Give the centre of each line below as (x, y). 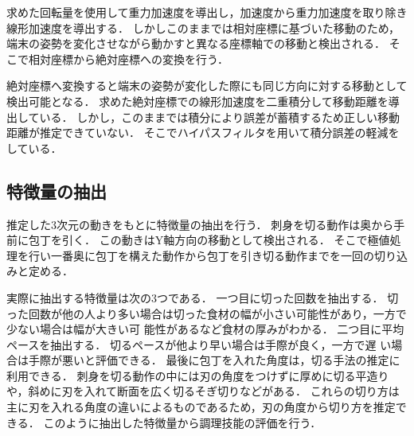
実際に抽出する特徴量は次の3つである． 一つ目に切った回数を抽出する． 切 (203, 297)
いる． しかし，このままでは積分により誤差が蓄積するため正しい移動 (219, 117)
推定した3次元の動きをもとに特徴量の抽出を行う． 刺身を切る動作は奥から (200, 224)
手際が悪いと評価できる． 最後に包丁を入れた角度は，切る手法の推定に (214, 360)
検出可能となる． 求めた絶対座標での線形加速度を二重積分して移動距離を (197, 101)
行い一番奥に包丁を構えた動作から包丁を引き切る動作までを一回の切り (212, 255)
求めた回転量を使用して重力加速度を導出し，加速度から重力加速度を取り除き (207, 12)
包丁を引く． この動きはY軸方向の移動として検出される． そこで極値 (209, 240)
